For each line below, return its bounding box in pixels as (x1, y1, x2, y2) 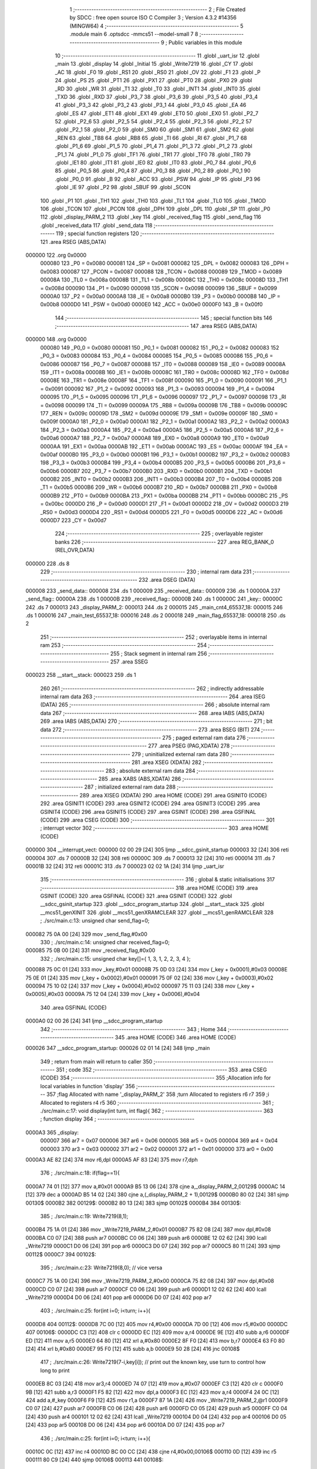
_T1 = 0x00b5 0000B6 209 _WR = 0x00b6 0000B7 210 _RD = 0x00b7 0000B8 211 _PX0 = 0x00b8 (40, 484, 278, 491)
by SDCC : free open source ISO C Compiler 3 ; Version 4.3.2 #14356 (69, 14, 237, 21)
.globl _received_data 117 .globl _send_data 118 (40, 222, 153, 229)
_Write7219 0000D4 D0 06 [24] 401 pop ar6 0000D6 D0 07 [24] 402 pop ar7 (25, 1294, 212, 1301)
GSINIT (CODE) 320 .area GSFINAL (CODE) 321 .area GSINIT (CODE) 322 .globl (40, 893, 232, 900)
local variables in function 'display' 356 (40, 1082, 135, 1089)
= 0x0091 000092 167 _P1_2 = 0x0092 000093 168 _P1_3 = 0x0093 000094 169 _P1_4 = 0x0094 (40, 385, 275, 392)
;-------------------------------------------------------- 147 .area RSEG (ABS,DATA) (55, 323, 258, 330)
